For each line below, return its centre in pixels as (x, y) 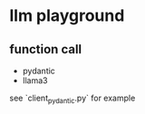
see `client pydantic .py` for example (72, 99)
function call (46, 49)
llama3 (35, 81)
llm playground (67, 16)
